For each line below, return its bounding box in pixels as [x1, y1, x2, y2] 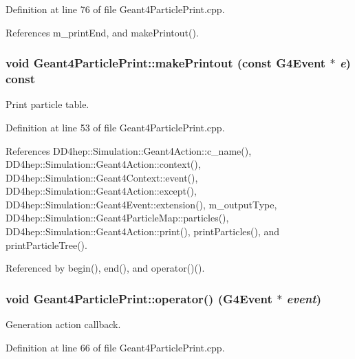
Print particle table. [6, 97, 89, 111]
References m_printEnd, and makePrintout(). [6, 25, 199, 39]
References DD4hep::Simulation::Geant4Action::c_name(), [6, 143, 252, 157]
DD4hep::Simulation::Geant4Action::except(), [6, 184, 197, 198]
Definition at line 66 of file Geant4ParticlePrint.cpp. [6, 340, 225, 354]
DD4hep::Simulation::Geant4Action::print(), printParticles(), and [6, 224, 280, 239]
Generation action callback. [6, 317, 121, 331]
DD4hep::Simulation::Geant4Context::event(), [6, 170, 198, 184]
